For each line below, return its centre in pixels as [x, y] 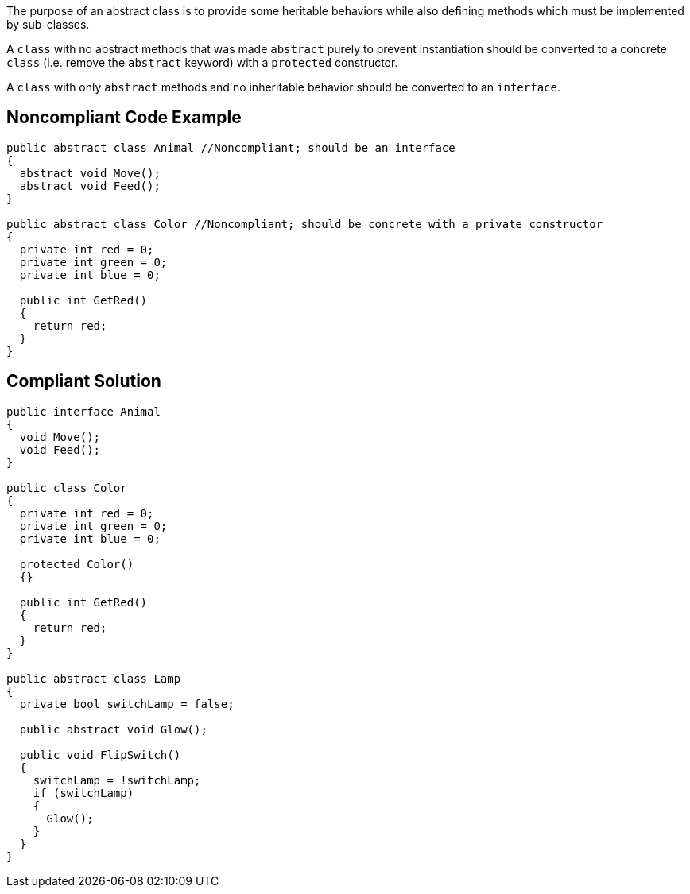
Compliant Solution [84, 381]
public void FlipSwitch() [100, 755]
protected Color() [77, 564]
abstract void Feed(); [90, 186]
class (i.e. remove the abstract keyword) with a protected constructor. [202, 62]
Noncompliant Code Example [124, 118]
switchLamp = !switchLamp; [117, 780]
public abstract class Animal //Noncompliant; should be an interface [231, 147]
